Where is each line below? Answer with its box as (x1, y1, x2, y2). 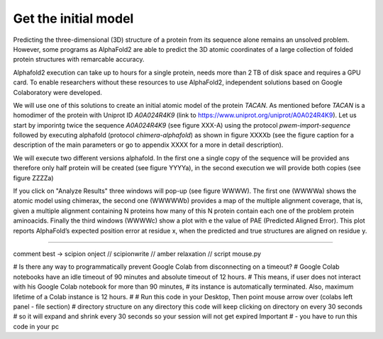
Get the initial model (13, 11, 134, 26)
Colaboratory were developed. (13, 88, 102, 96)
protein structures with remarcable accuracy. (13, 55, 145, 64)
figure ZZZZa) (13, 174, 54, 182)
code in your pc (13, 322, 60, 330)
